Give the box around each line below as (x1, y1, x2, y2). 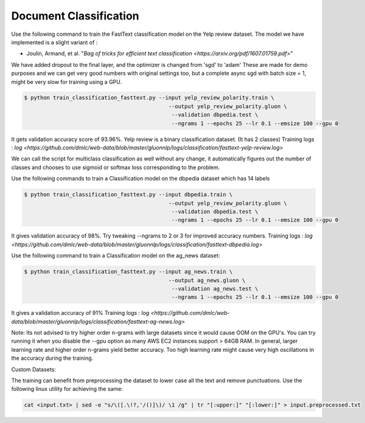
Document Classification (11, 9, 139, 22)
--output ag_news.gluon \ (168, 277, 246, 284)
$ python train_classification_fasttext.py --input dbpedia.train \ (24, 191, 233, 198)
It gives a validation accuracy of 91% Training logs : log (11, 309, 150, 317)
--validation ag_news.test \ (171, 285, 259, 292)
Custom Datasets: (11, 365, 56, 373)
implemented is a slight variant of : (11, 38, 98, 46)
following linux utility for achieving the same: (11, 385, 123, 393)
